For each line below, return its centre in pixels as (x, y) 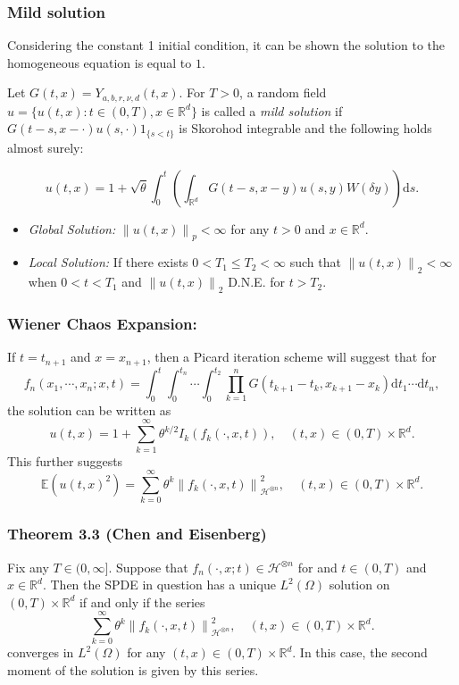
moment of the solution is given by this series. (133, 670)
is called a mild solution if (272, 110)
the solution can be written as (89, 409)
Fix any (28, 567)
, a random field (283, 92)
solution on (359, 585)
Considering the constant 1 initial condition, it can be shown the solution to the (226, 45)
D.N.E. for (256, 282)
